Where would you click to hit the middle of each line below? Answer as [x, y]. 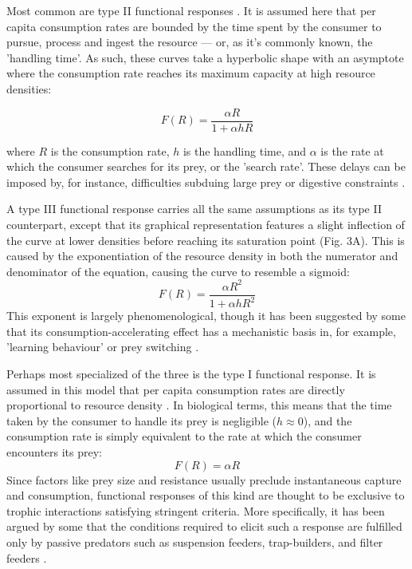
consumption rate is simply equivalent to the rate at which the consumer [184, 436]
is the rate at [352, 150]
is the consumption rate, [110, 150]
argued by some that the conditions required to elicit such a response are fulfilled [204, 526]
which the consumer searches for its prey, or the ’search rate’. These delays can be [206, 166]
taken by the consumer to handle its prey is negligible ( [142, 420]
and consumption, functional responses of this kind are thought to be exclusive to [206, 495]
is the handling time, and [245, 150]
